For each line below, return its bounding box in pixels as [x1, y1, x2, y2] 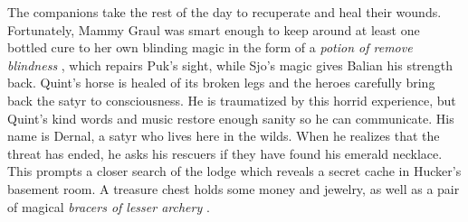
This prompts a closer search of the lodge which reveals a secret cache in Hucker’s [7, 162, 462, 180]
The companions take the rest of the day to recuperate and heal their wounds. [7, 3, 442, 21]
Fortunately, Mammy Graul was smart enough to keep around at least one [7, 20, 420, 39]
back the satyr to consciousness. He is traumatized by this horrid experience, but [7, 90, 456, 109]
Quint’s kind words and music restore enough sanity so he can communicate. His [7, 108, 454, 127]
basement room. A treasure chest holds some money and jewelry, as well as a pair [7, 179, 460, 198]
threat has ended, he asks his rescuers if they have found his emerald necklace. [7, 143, 443, 162]
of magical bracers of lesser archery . [7, 197, 210, 216]
